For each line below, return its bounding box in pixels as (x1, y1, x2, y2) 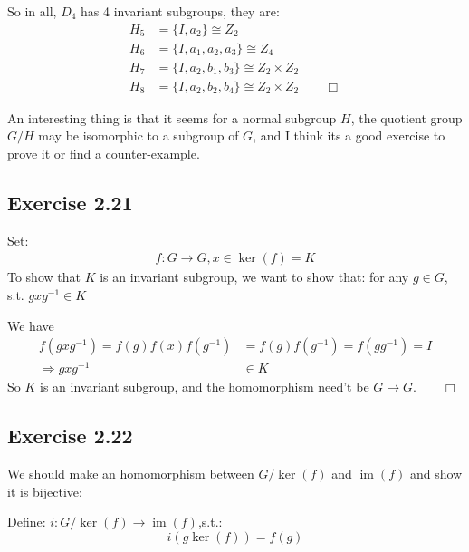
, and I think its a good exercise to (253, 126, 445, 145)
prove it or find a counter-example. (7, 143, 200, 162)
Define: (7, 512, 46, 531)
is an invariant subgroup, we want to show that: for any (100, 267, 409, 286)
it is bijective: (7, 481, 82, 500)
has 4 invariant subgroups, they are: (81, 2, 280, 20)
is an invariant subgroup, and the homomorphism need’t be (40, 377, 369, 396)
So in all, (7, 2, 57, 20)
